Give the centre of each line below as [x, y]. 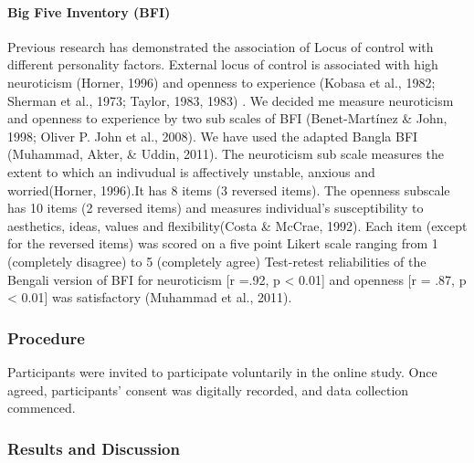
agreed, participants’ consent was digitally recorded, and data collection [208, 389]
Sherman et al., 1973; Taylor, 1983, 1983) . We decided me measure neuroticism [231, 100]
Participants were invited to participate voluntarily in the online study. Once [222, 371]
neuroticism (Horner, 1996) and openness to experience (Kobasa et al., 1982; [221, 82]
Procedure [46, 337]
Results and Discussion [94, 448]
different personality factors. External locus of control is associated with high [223, 64]
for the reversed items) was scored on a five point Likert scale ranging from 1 [223, 243]
